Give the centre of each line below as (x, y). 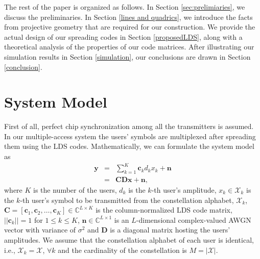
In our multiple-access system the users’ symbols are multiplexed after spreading (130, 136)
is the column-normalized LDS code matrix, (164, 210)
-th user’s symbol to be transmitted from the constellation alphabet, (127, 200)
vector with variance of (40, 230)
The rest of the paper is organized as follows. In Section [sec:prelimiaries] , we (125, 7)
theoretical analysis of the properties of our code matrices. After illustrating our (129, 47)
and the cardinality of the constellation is (122, 250)
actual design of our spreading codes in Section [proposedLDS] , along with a (123, 36)
